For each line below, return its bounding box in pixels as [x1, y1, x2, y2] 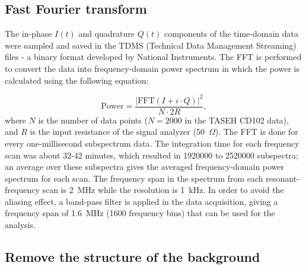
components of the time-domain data [164, 27, 299, 40]
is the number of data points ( [38, 113, 148, 126]
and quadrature [78, 27, 135, 40]
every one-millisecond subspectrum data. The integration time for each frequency [5, 137, 299, 149]
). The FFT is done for [215, 125, 298, 138]
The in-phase [5, 27, 52, 40]
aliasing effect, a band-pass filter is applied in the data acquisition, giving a [5, 195, 278, 207]
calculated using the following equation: [5, 74, 149, 86]
